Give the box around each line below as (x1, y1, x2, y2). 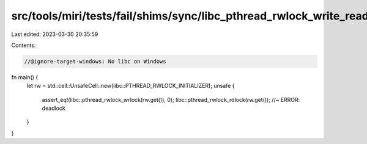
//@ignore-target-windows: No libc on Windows (24, 58, 166, 65)
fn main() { (11, 73, 39, 81)
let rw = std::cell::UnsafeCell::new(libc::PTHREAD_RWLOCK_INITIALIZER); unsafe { (26, 82, 235, 90)
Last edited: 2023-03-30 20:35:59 (11, 31, 98, 38)
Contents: (11, 41, 36, 49)
